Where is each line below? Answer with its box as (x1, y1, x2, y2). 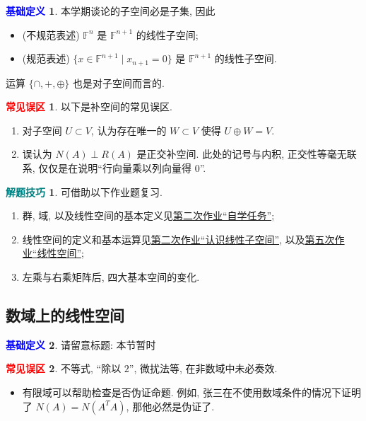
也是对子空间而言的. (72, 75, 165, 90)
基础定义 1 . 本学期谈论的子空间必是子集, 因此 (6, 4, 216, 18)
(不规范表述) (22, 27, 80, 42)
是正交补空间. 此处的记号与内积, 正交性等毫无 (136, 146, 347, 161)
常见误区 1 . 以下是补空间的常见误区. (6, 99, 172, 114)
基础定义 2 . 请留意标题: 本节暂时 (6, 337, 156, 352)
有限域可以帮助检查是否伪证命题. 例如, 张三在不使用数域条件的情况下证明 (22, 384, 361, 399)
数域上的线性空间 (6, 304, 124, 325)
